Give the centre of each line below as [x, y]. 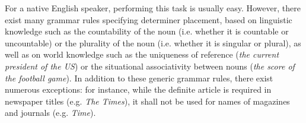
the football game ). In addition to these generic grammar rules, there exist [139, 78]
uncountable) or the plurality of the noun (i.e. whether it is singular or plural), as [153, 42]
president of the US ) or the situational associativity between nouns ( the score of [150, 66]
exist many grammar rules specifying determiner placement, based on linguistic [149, 19]
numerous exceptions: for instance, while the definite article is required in [138, 89]
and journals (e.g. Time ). [50, 113]
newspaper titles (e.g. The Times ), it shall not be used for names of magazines [147, 101]
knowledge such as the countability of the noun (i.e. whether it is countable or [147, 31]
